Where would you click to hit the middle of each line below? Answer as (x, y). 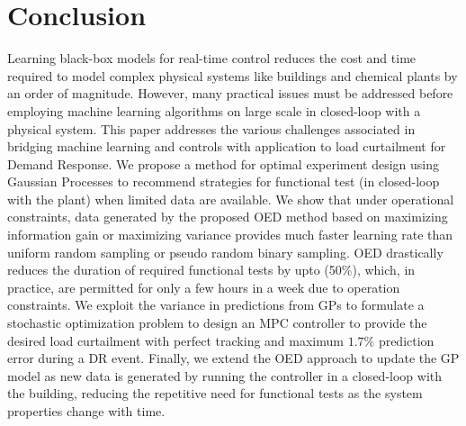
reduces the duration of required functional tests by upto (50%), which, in (211, 270)
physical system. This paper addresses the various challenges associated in (211, 128)
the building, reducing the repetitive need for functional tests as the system (215, 393)
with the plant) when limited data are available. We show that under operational (231, 199)
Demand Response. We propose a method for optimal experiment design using (224, 163)
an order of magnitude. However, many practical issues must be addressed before (230, 93)
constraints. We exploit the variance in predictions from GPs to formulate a (216, 305)
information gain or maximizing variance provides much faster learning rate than (230, 235)
